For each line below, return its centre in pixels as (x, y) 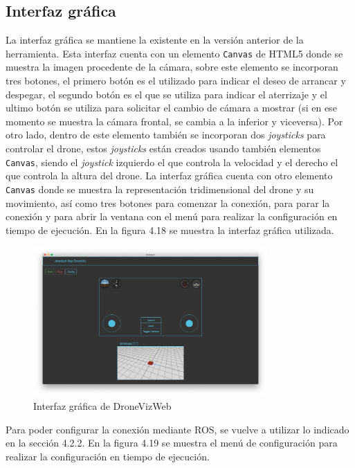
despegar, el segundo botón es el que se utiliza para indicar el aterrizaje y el (166, 94)
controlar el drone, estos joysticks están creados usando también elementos (163, 148)
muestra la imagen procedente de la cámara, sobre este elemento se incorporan (172, 67)
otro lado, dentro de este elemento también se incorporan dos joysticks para (166, 135)
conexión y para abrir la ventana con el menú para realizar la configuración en (172, 216)
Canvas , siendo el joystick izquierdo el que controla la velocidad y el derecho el (172, 162)
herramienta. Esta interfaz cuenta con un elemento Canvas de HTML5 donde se (174, 53)
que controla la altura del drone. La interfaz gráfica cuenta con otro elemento (169, 175)
